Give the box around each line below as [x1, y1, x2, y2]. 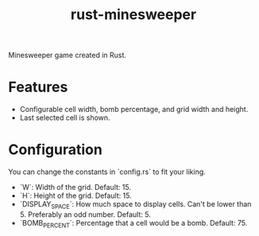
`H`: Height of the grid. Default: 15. [19, 191, 133, 200]
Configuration [8, 141, 103, 159]
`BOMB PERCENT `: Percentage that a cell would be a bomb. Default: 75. [19, 218, 248, 230]
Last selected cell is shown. [19, 113, 110, 122]
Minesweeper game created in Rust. [8, 50, 127, 60]
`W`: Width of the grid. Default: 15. [19, 183, 131, 192]
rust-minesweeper [70, 6, 197, 24]
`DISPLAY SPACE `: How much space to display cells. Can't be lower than [19, 199, 252, 211]
